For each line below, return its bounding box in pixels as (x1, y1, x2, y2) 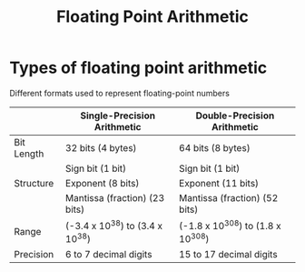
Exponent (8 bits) (64, 176, 140, 189)
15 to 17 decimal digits (178, 247, 279, 260)
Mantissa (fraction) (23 (64, 191, 165, 204)
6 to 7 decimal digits (64, 247, 152, 260)
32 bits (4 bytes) (64, 141, 137, 154)
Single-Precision (80, 109, 156, 122)
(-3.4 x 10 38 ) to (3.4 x (64, 217, 163, 233)
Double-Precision (195, 109, 275, 122)
